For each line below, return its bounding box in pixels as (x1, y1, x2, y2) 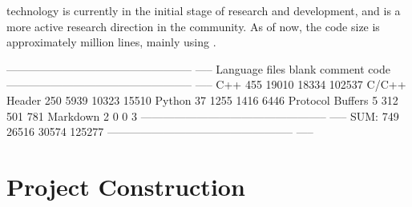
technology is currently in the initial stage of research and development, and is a (6, 2, 401, 18)
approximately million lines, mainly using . (6, 34, 216, 50)
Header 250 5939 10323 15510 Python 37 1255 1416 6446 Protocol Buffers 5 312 (6, 91, 398, 108)
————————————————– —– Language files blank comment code (6, 60, 390, 77)
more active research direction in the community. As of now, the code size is (6, 18, 380, 34)
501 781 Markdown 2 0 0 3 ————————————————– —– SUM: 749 (6, 107, 399, 124)
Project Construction (6, 169, 245, 202)
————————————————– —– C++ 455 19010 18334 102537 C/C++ (6, 76, 406, 93)
